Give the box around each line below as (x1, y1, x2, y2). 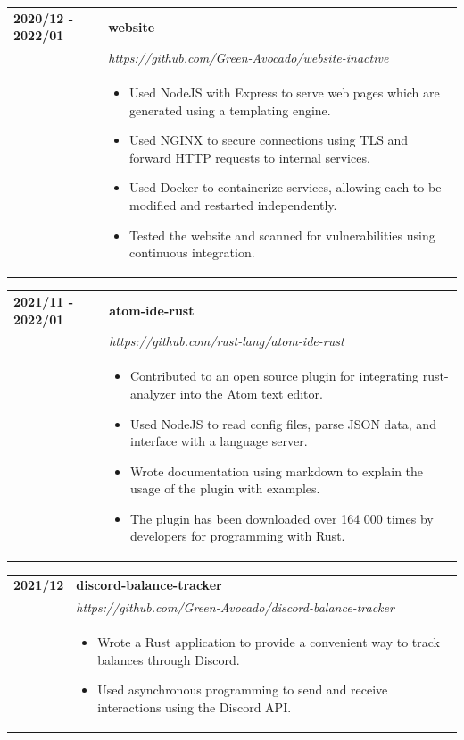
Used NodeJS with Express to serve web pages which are (129, 83, 440, 102)
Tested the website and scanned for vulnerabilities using (129, 225, 435, 244)
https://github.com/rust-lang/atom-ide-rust (109, 332, 344, 350)
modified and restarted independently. (129, 196, 337, 214)
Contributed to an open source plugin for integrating (130, 366, 419, 385)
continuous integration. (129, 243, 255, 262)
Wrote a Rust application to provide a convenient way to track (97, 633, 440, 651)
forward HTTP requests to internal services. (129, 147, 370, 166)
